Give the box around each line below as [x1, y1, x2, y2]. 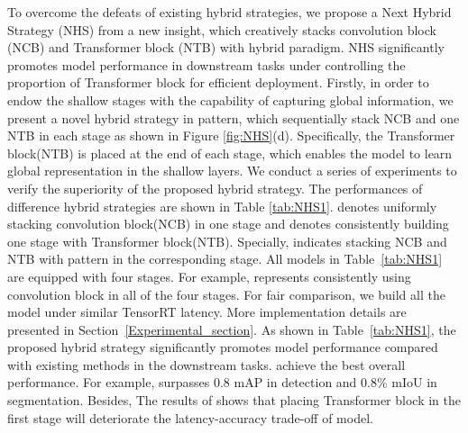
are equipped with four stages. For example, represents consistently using [7, 266, 411, 285]
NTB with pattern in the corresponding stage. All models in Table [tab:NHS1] [7, 249, 443, 268]
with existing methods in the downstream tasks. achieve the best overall [7, 355, 406, 374]
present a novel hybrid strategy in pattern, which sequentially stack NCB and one [7, 108, 460, 127]
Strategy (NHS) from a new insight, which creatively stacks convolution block [7, 20, 436, 39]
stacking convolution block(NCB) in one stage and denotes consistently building [7, 214, 449, 233]
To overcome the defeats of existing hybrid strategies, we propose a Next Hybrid [7, 3, 452, 21]
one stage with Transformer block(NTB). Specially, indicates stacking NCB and [7, 231, 447, 250]
